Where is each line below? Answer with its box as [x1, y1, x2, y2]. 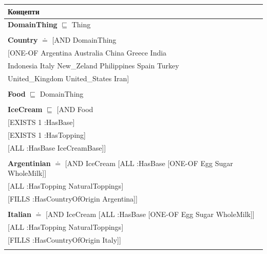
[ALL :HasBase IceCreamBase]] [8, 142, 106, 153]
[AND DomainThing [52, 34, 117, 45]
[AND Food [56, 104, 93, 115]
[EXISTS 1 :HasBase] [8, 117, 75, 127]
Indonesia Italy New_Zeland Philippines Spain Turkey [8, 60, 179, 71]
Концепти [8, 6, 40, 16]
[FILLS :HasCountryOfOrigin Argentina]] [8, 193, 138, 204]
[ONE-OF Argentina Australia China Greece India [8, 47, 167, 58]
